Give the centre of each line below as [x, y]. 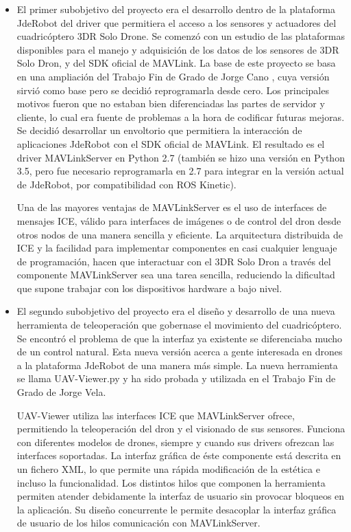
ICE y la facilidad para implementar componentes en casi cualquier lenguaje [177, 248]
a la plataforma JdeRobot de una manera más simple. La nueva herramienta [177, 365]
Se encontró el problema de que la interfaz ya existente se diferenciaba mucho [180, 338]
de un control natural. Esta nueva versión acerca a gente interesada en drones [180, 352]
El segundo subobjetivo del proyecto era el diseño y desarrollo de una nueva [176, 311]
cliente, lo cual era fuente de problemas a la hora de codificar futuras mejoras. [181, 117]
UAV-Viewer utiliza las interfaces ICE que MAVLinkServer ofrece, [156, 415]
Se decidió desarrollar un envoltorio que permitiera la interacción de [159, 130]
